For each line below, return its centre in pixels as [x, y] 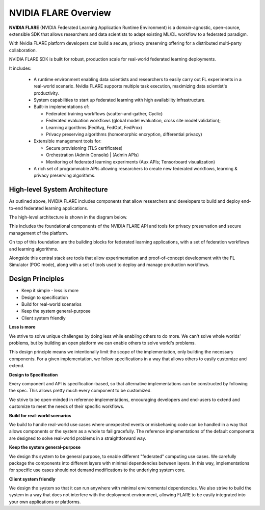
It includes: [20, 68]
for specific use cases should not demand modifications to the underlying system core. [97, 470]
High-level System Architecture [58, 190]
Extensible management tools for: [67, 141]
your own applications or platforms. [45, 502]
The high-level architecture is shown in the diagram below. [68, 217]
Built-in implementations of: [62, 107]
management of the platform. [39, 233]
